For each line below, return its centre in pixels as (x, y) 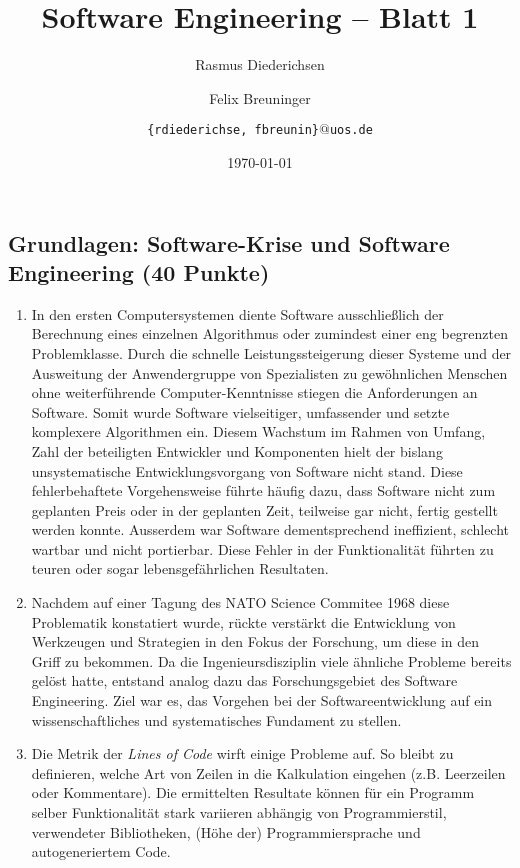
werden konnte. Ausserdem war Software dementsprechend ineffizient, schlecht (270, 529)
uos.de (351, 130)
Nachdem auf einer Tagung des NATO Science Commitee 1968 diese (240, 602)
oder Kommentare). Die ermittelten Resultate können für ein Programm (253, 792)
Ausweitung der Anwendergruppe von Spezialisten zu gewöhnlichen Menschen (269, 372)
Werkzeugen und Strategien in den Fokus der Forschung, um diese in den (255, 641)
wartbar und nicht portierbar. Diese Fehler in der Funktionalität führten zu (262, 548)
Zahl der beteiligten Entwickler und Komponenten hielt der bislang (237, 450)
